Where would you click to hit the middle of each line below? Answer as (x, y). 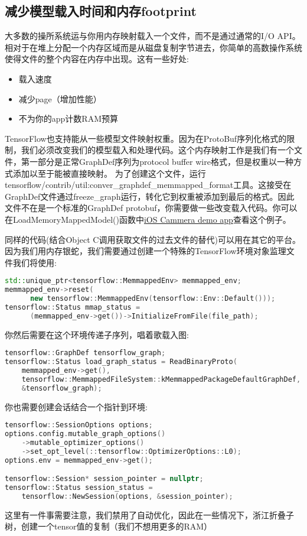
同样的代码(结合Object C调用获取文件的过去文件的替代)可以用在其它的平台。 (153, 239)
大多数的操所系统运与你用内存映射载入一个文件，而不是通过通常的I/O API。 (153, 36)
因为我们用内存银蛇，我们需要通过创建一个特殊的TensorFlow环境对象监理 (146, 251)
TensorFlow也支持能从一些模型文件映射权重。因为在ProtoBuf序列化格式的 (146, 138)
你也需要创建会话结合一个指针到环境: (76, 406)
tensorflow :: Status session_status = (79, 488)
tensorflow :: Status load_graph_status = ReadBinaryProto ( (121, 362)
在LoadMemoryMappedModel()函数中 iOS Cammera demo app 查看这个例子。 (148, 219)
